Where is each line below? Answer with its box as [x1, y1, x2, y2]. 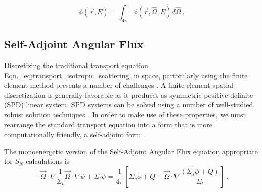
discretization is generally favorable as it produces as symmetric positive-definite [4, 89, 253, 100]
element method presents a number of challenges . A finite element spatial [4, 80, 233, 90]
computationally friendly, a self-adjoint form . [4, 129, 145, 140]
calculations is [26, 156, 70, 166]
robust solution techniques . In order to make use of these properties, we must [4, 109, 246, 119]
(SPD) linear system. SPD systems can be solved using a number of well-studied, [4, 99, 255, 110]
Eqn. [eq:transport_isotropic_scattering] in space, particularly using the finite [4, 70, 248, 80]
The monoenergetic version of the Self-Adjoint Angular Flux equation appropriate [4, 146, 258, 156]
